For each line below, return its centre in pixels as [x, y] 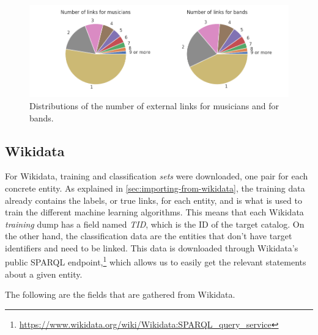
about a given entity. [44, 274]
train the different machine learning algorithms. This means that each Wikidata [154, 212]
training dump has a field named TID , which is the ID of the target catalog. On [155, 224]
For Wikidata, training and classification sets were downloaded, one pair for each [157, 176]
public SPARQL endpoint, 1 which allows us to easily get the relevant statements [156, 261]
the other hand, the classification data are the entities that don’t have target [149, 236]
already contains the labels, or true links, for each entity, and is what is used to [153, 200]
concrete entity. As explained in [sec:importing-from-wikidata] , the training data [155, 188]
